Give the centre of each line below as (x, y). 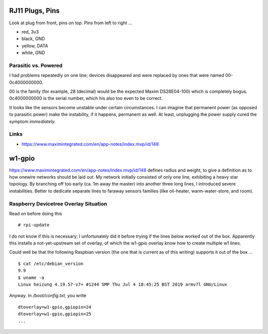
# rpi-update (34, 225)
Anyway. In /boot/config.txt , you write (48, 296)
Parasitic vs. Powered (36, 66)
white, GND (33, 53)
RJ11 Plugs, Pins (34, 11)
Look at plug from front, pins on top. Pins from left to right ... (71, 23)
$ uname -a (31, 277)
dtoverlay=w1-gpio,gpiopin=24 (55, 307)
